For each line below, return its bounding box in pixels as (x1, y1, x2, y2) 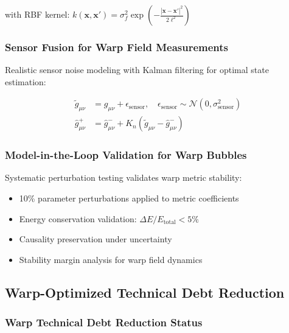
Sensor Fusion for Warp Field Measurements (5, 39, 229, 54)
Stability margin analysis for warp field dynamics (19, 253, 203, 265)
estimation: (5, 75, 46, 88)
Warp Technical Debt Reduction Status (5, 315, 203, 330)
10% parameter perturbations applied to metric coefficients (19, 192, 239, 205)
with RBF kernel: (5, 8, 70, 20)
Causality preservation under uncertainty (19, 233, 172, 245)
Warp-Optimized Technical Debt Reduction (5, 282, 285, 301)
